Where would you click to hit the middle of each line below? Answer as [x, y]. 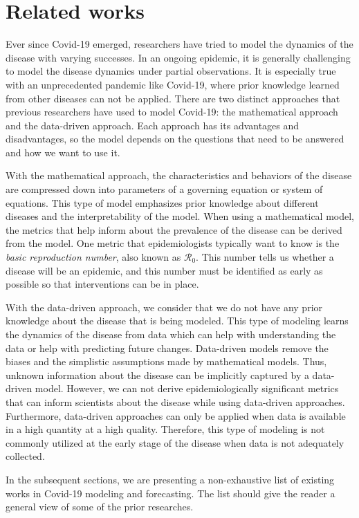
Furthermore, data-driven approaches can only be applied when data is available [176, 415]
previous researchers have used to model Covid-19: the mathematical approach [172, 112]
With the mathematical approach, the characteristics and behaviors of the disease [179, 175]
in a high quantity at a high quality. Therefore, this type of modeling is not [165, 429]
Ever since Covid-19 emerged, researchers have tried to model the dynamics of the [179, 44]
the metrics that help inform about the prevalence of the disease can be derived [174, 229]
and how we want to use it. [63, 152]
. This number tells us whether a [265, 257]
